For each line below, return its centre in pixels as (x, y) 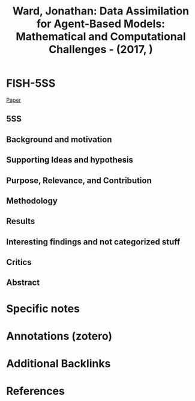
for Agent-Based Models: (101, 24)
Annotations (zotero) (59, 336)
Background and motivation (59, 139)
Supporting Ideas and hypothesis (70, 160)
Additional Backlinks (58, 364)
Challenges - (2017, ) (101, 50)
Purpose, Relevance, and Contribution (79, 180)
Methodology (32, 201)
